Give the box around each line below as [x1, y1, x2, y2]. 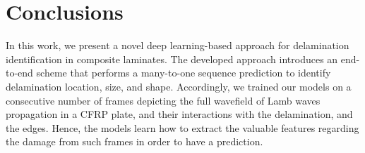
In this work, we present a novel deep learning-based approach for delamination [6, 38, 349, 53]
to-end [6, 65, 33, 80]
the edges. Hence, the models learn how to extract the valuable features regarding [6, 120, 359, 135]
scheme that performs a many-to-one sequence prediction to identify [36, 65, 331, 80]
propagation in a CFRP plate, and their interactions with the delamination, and [6, 107, 353, 121]
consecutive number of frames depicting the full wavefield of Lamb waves [6, 93, 321, 107]
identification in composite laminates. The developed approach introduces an [6, 51, 338, 66]
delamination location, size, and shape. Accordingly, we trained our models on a [6, 79, 352, 93]
